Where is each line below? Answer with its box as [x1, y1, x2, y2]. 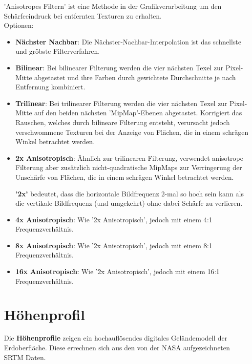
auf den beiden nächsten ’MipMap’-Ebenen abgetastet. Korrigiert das [34, 107, 242, 118]
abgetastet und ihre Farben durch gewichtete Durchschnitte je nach [34, 72, 236, 82]
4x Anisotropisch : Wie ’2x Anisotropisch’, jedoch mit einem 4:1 [15, 214, 212, 224]
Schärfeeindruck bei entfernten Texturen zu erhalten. [4, 10, 162, 21]
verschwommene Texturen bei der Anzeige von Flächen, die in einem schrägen [15, 127, 249, 137]
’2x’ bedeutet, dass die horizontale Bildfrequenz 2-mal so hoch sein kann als [15, 188, 244, 198]
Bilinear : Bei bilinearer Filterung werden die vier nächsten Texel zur [15, 62, 224, 72]
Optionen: [4, 20, 34, 30]
